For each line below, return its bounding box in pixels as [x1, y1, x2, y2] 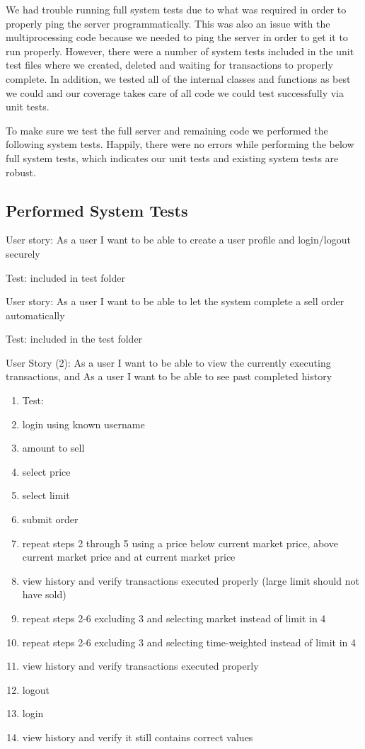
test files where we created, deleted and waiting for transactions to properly [6, 57, 333, 72]
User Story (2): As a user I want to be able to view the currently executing [6, 355, 331, 370]
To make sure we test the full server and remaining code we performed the [6, 122, 328, 137]
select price [22, 464, 71, 479]
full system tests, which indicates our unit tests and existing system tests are [6, 150, 339, 165]
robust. [6, 164, 36, 179]
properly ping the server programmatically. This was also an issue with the [6, 16, 330, 30]
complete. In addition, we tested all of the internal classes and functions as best [6, 71, 351, 86]
